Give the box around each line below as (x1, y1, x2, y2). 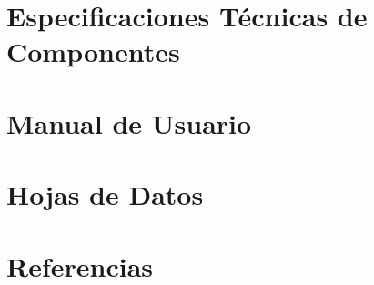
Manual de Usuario (6, 104, 252, 141)
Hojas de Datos (6, 176, 204, 213)
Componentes (6, 33, 180, 70)
